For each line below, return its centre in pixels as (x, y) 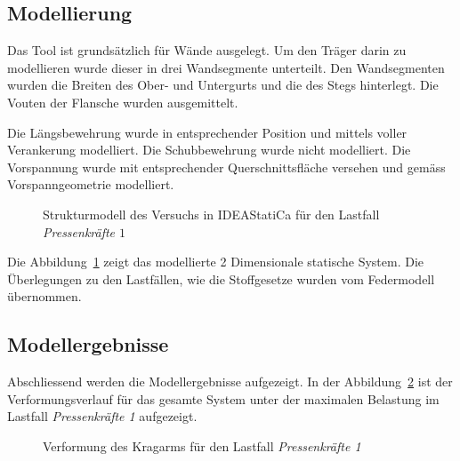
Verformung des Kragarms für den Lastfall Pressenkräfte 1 (202, 445)
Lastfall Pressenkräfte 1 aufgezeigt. (102, 416)
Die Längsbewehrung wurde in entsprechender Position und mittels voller (207, 132)
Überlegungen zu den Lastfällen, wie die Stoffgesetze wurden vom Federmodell (221, 278)
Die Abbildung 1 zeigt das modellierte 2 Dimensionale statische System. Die (216, 262)
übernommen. (44, 296)
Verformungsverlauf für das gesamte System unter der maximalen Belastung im (223, 398)
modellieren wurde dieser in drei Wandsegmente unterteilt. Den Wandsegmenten (226, 67)
